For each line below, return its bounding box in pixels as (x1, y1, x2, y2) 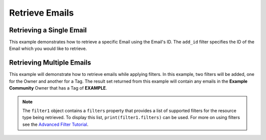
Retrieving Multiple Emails (9, 59, 91, 67)
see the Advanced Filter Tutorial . (22, 121, 89, 127)
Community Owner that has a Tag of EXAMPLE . (9, 85, 107, 91)
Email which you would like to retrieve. (9, 46, 87, 51)
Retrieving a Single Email (9, 26, 87, 34)
